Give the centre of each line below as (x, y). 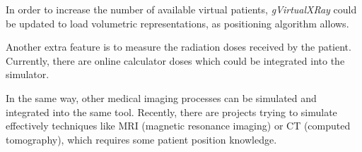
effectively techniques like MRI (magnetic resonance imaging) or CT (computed (178, 126)
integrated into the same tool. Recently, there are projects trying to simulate (171, 112)
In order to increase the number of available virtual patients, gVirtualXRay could (181, 9)
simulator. (28, 74)
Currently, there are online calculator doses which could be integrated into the (175, 60)
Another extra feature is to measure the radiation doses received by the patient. (179, 47)
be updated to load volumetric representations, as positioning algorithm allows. (177, 23)
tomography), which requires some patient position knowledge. (141, 139)
